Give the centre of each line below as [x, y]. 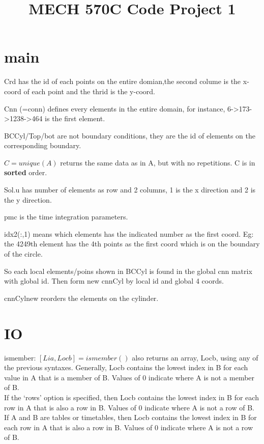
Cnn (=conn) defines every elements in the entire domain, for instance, [115, 108]
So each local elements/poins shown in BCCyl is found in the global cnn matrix [128, 271]
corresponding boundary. [43, 145]
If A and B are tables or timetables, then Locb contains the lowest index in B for [130, 417]
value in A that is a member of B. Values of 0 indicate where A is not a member [129, 377]
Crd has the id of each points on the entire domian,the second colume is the [123, 81]
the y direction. [28, 199]
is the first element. [75, 118]
